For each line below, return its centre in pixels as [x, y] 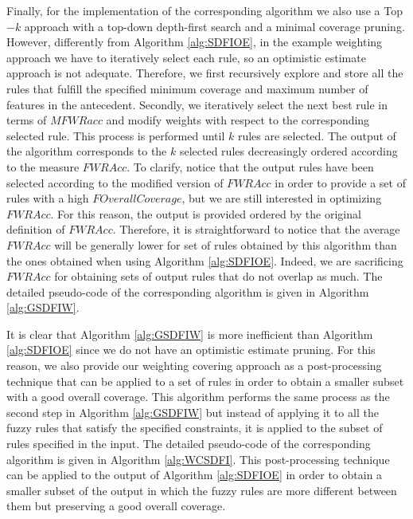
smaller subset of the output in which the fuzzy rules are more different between [202, 490]
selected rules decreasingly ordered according [288, 151]
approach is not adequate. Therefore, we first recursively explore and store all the [205, 73]
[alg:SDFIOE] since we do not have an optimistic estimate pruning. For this [191, 350]
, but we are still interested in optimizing [282, 198]
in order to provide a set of [340, 182]
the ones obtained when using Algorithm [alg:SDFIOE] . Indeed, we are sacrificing [205, 260]
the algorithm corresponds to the [87, 151]
